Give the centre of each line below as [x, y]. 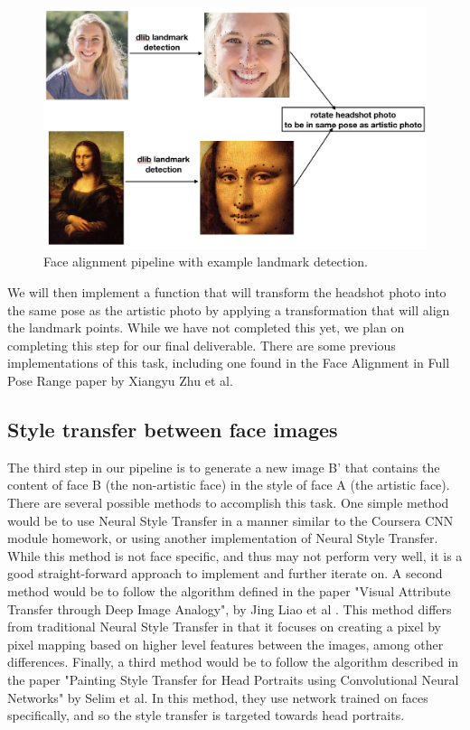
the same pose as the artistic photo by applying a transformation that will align [229, 309]
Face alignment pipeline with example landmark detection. [206, 262]
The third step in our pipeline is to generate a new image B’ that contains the [224, 467]
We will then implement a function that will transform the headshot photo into [227, 292]
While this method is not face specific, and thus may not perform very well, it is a [235, 555]
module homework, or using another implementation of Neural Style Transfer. [223, 538]
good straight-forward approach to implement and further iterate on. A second [225, 573]
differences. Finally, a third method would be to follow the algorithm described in [233, 662]
